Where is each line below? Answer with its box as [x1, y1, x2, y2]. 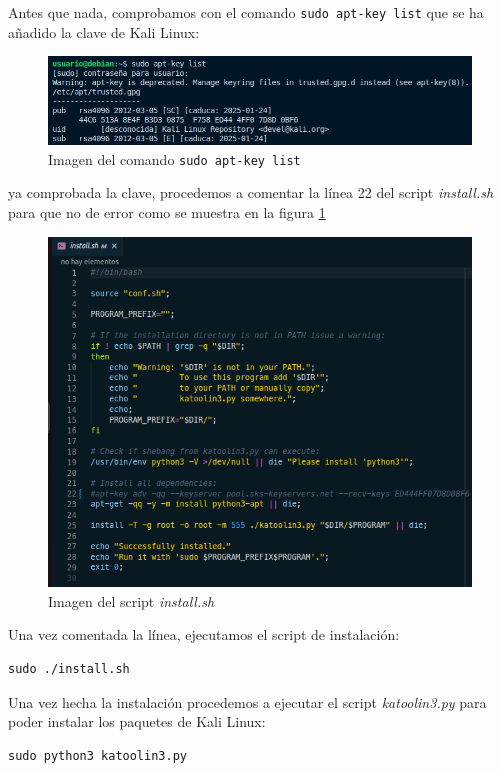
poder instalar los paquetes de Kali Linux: [8, 711, 266, 732]
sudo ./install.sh [8, 661, 130, 676]
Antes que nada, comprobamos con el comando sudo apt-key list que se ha [8, 2, 484, 22]
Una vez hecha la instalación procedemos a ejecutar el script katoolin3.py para [8, 691, 487, 712]
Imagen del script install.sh [48, 590, 215, 611]
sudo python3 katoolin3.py [8, 748, 187, 763]
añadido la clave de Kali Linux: [8, 21, 200, 42]
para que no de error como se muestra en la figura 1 [8, 201, 326, 222]
